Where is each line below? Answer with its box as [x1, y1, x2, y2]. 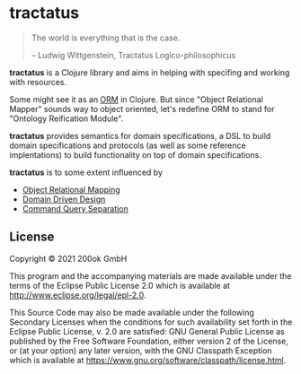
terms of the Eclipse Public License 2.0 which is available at [9, 280, 231, 291]
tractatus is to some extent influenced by [9, 167, 164, 178]
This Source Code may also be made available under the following [9, 307, 254, 317]
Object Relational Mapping [22, 184, 121, 195]
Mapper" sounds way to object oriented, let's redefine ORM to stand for [9, 103, 276, 114]
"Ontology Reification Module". [9, 113, 124, 124]
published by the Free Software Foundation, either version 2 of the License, [9, 335, 289, 346]
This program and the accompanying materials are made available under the [9, 270, 292, 281]
